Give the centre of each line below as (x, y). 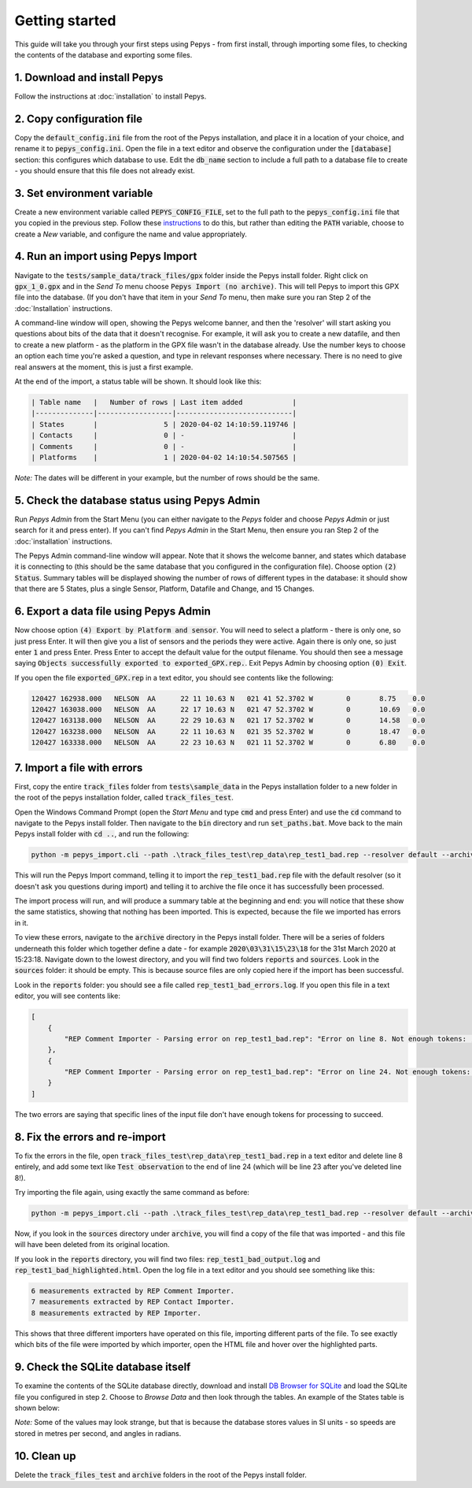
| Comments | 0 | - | (164, 446)
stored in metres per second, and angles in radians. (98, 1433)
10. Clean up (45, 1456)
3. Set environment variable (84, 193)
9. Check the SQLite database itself (103, 1367)
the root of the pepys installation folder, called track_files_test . (124, 798)
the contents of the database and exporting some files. (103, 54)
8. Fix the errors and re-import (90, 1137)
